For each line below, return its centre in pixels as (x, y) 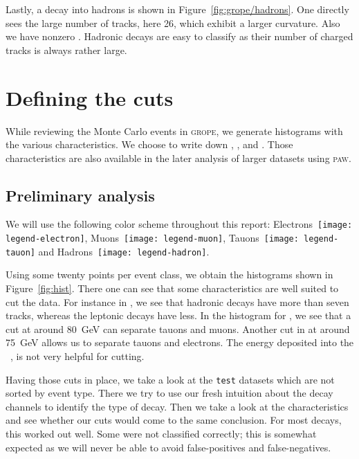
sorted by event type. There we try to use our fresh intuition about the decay (169, 393)
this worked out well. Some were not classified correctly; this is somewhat (161, 434)
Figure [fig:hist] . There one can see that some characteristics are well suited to (172, 288)
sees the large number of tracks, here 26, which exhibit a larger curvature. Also (173, 22)
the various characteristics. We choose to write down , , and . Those (149, 144)
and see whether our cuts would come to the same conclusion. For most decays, (174, 420)
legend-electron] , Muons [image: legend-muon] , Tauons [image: (152, 238)
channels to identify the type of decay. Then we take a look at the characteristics (177, 406)
